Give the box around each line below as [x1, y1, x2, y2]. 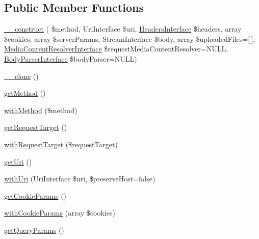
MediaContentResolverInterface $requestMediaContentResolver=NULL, [4, 43, 228, 54]
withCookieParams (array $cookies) [4, 207, 115, 218]
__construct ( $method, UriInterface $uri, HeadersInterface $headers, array [4, 23, 242, 34]
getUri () [4, 156, 32, 167]
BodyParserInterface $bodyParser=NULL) [4, 53, 137, 64]
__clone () [4, 70, 39, 81]
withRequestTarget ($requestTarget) [4, 139, 118, 149]
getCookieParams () [4, 190, 67, 201]
